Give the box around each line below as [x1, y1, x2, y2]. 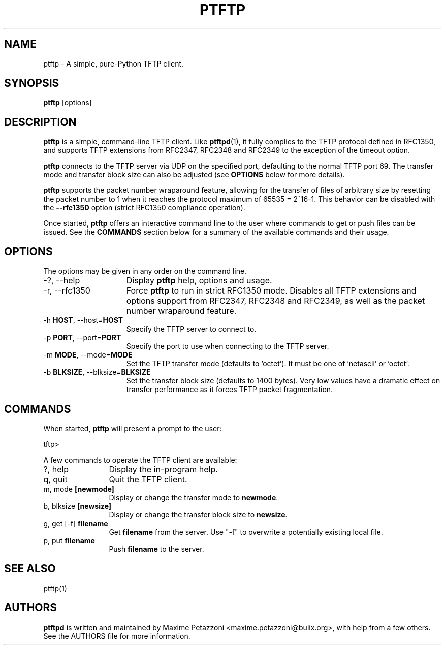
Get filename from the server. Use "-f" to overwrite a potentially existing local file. [109, 527, 383, 536]
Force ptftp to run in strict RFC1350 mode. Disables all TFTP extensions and [126, 285, 417, 296]
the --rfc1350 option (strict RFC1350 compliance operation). [43, 203, 245, 212]
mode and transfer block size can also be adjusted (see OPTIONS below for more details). [43, 170, 345, 179]
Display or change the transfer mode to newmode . [109, 493, 278, 502]
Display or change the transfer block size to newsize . [109, 510, 288, 519]
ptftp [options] [43, 98, 92, 107]
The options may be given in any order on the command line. [43, 267, 247, 276]
